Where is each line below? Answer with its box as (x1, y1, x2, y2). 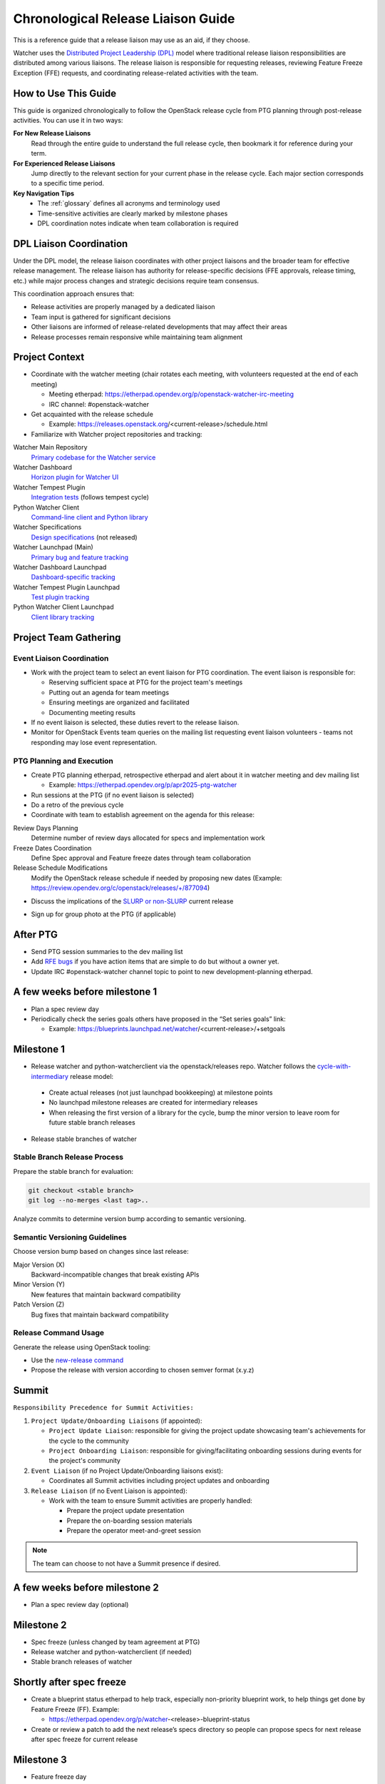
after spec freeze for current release (31, 1735, 138, 1743)
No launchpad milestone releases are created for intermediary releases (48, 1098, 258, 1107)
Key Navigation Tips (13, 189, 75, 198)
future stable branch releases (48, 1118, 135, 1127)
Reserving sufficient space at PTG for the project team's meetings (48, 678, 243, 686)
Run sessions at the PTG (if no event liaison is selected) (31, 791, 195, 799)
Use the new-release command (31, 1356, 124, 1364)
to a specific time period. (31, 179, 105, 188)
